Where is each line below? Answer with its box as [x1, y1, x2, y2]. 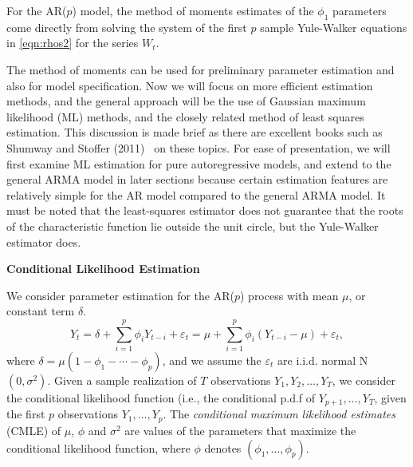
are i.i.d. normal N [277, 352, 368, 369]
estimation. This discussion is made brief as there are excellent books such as [6, 124, 383, 140]
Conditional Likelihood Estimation [6, 260, 200, 277]
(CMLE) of [6, 421, 61, 438]
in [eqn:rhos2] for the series [6, 34, 139, 51]
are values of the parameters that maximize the [124, 421, 356, 438]
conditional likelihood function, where [6, 439, 191, 456]
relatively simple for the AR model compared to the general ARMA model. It [6, 186, 386, 203]
